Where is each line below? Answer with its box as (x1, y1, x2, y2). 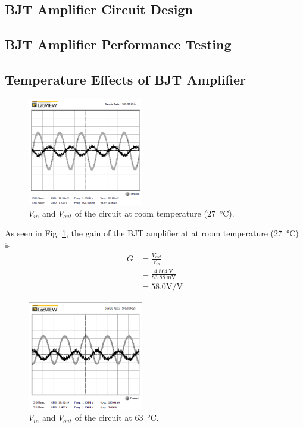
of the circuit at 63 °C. (74, 411, 159, 424)
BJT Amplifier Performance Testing (5, 35, 232, 54)
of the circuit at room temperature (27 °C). (74, 207, 235, 219)
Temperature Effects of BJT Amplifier (5, 70, 246, 88)
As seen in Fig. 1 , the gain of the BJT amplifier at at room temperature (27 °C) (5, 227, 299, 239)
